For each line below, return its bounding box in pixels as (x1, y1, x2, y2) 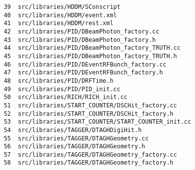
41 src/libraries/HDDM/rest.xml (3, 20, 114, 27)
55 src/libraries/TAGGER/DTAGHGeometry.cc (3, 135, 149, 142)
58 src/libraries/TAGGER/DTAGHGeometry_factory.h (3, 159, 174, 167)
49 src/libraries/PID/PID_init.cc (3, 85, 120, 93)
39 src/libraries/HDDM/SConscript (3, 3, 120, 10)
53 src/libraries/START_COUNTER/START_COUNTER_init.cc (3, 118, 192, 126)
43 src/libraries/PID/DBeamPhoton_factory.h (3, 36, 156, 43)
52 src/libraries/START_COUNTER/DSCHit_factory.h (3, 110, 174, 117)
